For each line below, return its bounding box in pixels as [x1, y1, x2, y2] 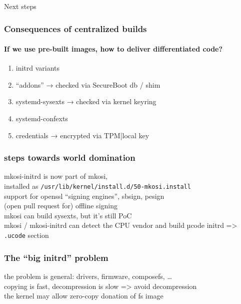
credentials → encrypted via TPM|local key [15, 130, 149, 140]
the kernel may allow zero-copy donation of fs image [4, 290, 163, 301]
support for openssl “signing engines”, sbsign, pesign [4, 190, 164, 201]
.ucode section [4, 230, 49, 240]
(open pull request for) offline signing [4, 200, 117, 211]
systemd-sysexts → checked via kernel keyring [15, 96, 156, 107]
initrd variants [15, 63, 60, 73]
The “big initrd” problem [4, 251, 108, 263]
